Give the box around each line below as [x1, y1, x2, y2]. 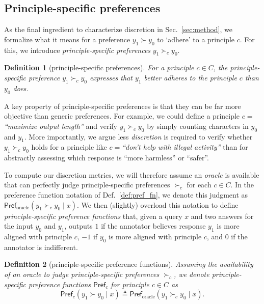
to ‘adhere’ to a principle [157, 34, 235, 44]
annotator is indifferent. [4, 241, 78, 252]
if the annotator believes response [101, 220, 206, 231]
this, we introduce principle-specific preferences [4, 44, 151, 55]
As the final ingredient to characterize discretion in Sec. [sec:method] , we [4, 24, 232, 35]
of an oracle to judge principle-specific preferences [4, 268, 160, 279]
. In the [230, 179, 254, 190]
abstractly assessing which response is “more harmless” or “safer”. [4, 152, 209, 163]
